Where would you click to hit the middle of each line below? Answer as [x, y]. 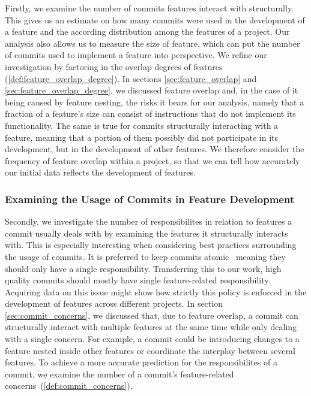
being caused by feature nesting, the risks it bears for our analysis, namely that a [155, 102]
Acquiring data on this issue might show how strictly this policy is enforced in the [156, 291]
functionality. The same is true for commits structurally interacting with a [142, 125]
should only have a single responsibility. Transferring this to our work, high [143, 268]
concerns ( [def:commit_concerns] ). [69, 386]
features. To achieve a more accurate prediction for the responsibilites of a [141, 362]
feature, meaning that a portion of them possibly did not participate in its [142, 137]
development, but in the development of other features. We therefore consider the [155, 149]
